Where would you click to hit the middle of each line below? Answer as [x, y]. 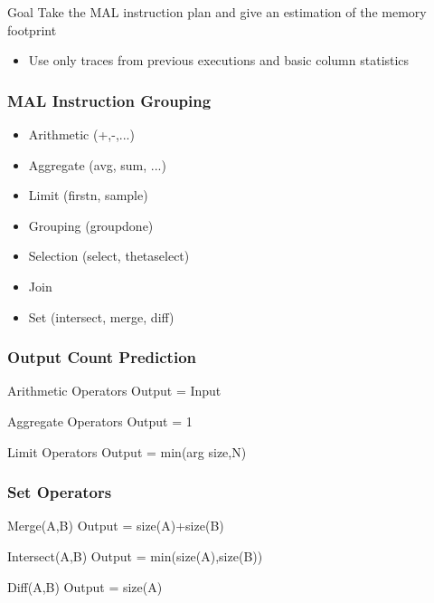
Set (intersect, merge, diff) [101, 316]
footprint [32, 29]
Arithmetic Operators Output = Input [114, 391]
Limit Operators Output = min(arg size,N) [127, 451]
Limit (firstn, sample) [88, 195]
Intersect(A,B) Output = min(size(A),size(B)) [135, 555]
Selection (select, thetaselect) [109, 256]
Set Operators [60, 492]
